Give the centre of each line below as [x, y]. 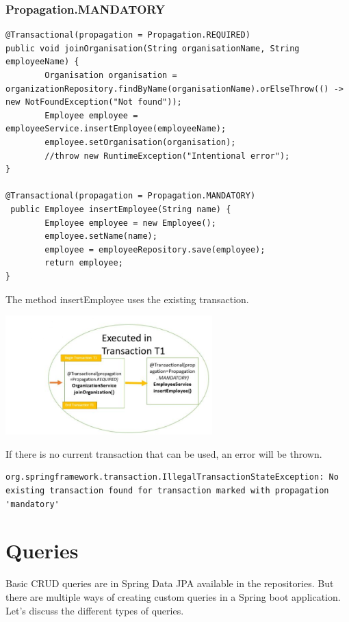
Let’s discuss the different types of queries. [95, 610]
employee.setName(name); [101, 236]
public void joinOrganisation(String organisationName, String [153, 48]
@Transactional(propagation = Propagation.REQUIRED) [128, 35]
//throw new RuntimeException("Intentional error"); [167, 156]
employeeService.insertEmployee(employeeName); [116, 129]
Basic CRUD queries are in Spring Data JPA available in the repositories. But [170, 583]
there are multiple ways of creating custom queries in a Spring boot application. [173, 596]
